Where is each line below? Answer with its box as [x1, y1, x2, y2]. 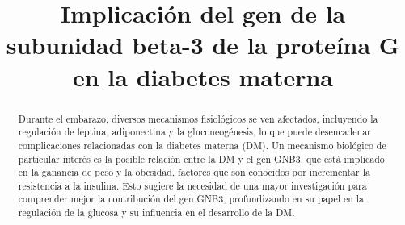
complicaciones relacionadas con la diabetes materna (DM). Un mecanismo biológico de [18, 138, 386, 152]
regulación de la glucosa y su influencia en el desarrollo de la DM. [18, 206, 295, 219]
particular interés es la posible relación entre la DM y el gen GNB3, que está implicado [18, 152, 385, 165]
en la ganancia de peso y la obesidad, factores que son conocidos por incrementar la [18, 165, 370, 179]
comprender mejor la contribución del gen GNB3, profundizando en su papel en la [18, 192, 365, 206]
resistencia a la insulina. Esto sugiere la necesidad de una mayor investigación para [18, 178, 367, 192]
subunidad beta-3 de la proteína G [6, 28, 400, 61]
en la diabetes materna [73, 60, 333, 93]
